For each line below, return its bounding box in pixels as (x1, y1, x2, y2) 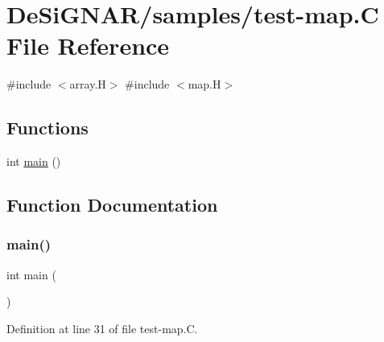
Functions (6, 115, 89, 140)
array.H (69, 76, 106, 93)
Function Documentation (6, 192, 218, 217)
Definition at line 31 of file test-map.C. (6, 319, 198, 336)
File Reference (6, 29, 170, 62)
